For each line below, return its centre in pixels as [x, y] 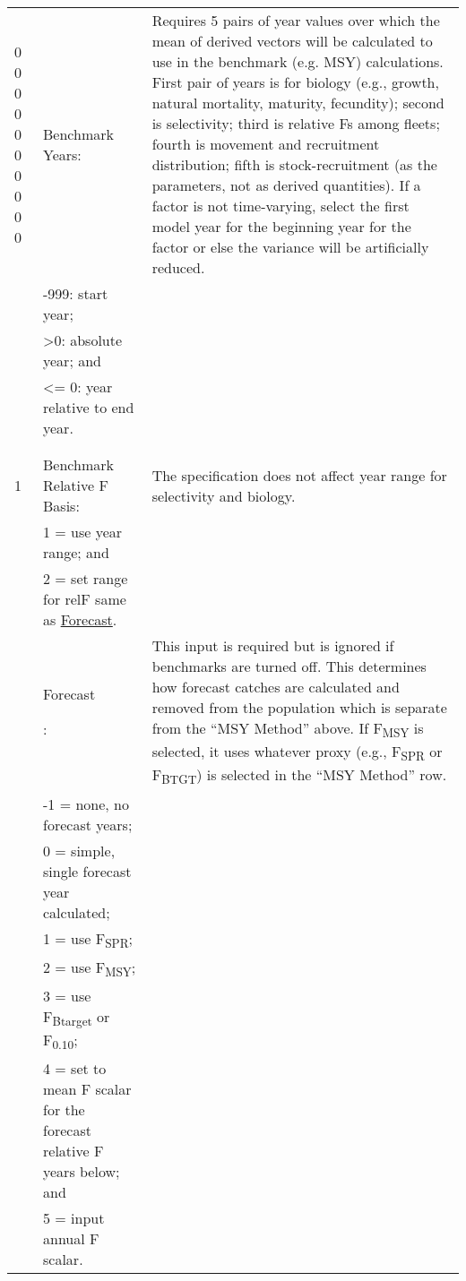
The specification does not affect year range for [299, 475]
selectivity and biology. [224, 495]
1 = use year [83, 532]
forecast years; [88, 824]
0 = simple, [79, 850]
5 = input [74, 1218]
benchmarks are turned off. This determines [289, 666]
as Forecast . [80, 619]
